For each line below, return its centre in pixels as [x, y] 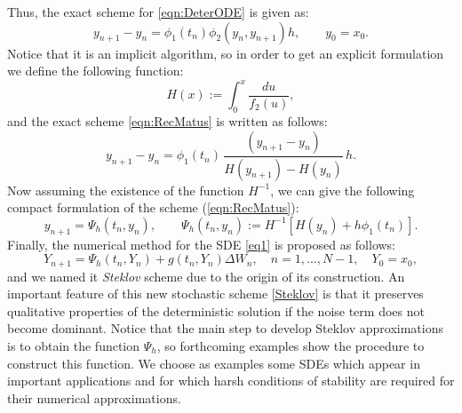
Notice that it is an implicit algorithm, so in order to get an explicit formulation [226, 53]
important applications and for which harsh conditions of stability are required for [231, 381]
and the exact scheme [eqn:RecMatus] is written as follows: [167, 121]
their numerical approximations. [94, 397]
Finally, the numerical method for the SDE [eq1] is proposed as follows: [202, 244]
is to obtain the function [74, 345]
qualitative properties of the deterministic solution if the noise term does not [216, 310]
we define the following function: [96, 71]
